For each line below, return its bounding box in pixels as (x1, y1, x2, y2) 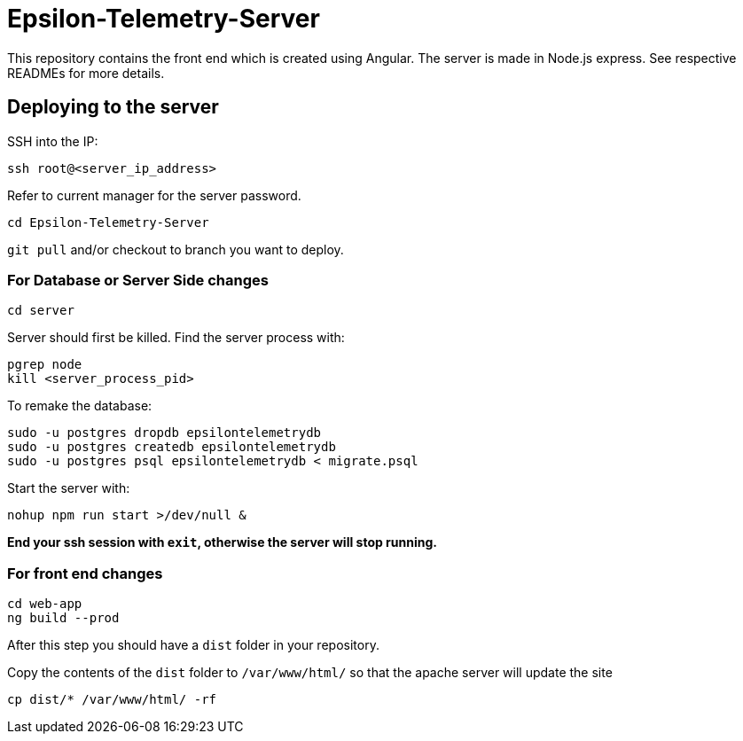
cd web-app (7, 597, 82, 612)
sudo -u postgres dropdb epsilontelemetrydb (7, 425, 322, 441)
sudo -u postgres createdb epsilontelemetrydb (7, 440, 336, 455)
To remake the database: (7, 398, 153, 414)
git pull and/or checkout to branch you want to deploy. (7, 241, 344, 257)
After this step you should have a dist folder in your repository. (7, 637, 379, 653)
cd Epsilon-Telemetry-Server (7, 214, 209, 230)
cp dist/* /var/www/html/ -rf (7, 692, 217, 707)
